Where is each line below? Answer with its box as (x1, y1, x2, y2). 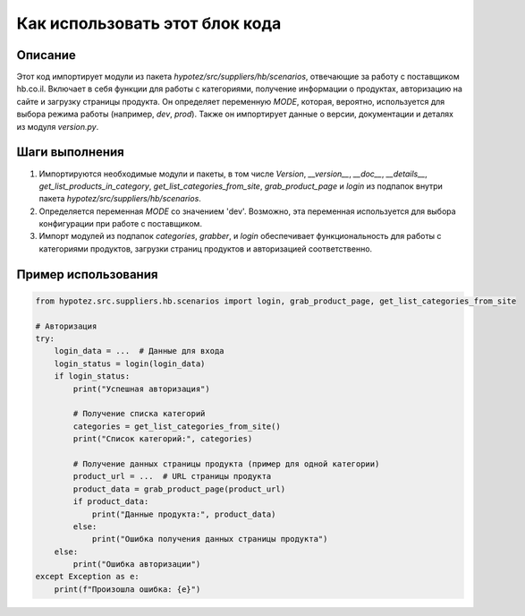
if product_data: (72, 497, 149, 507)
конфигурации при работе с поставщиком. (38, 218, 203, 229)
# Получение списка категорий (72, 408, 206, 419)
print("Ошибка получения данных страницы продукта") (91, 534, 328, 544)
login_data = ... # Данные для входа (54, 346, 224, 356)
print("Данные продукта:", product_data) (91, 509, 276, 519)
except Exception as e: (35, 571, 140, 582)
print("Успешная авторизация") (72, 383, 210, 394)
